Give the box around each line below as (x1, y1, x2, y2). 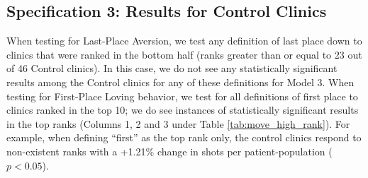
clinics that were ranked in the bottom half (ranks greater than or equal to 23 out (6, 47, 362, 61)
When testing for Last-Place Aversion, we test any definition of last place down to (6, 33, 362, 48)
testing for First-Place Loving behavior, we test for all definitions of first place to (6, 88, 358, 103)
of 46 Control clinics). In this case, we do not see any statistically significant (6, 61, 338, 76)
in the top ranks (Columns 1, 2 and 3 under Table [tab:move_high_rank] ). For (6, 116, 350, 131)
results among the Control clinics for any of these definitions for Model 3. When (6, 74, 355, 89)
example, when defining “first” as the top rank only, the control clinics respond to (6, 130, 362, 145)
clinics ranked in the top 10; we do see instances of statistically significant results (6, 102, 359, 117)
